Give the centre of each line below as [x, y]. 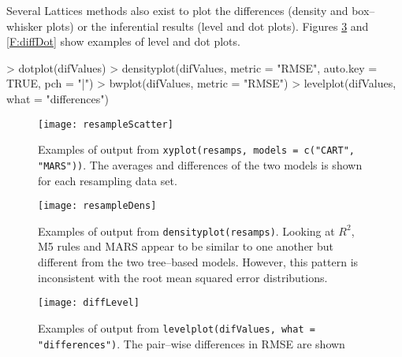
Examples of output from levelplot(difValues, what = [177, 327]
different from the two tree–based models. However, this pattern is [198, 262]
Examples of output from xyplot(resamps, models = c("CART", [197, 149]
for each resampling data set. [108, 180]
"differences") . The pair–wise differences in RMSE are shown [192, 343]
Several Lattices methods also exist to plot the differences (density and [177, 10]
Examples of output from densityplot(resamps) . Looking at [186, 231]
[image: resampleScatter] [106, 124]
